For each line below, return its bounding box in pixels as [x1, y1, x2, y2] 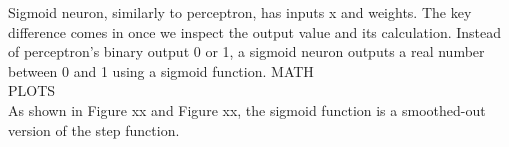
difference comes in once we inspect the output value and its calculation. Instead [8, 21, 502, 42]
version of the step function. [8, 119, 180, 140]
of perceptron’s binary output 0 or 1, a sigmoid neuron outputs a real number [8, 41, 485, 62]
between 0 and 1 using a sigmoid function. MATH [8, 60, 314, 81]
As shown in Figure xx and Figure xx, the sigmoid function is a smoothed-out [8, 99, 486, 120]
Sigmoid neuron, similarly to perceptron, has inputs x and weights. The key [8, 2, 472, 22]
